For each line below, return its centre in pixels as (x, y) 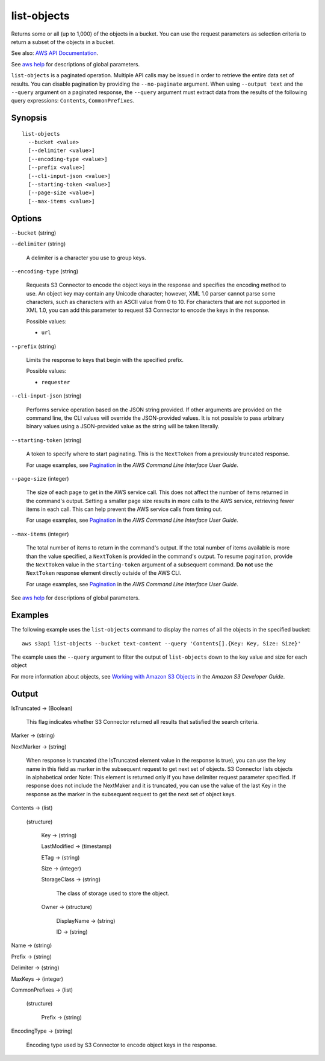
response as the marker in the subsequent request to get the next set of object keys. (131, 794)
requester (56, 382)
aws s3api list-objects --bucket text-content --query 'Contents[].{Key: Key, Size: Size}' (161, 643)
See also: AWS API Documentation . (55, 53)
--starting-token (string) (46, 440)
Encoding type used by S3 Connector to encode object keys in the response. (122, 1045)
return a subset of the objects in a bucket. (63, 42)
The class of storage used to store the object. (113, 893)
